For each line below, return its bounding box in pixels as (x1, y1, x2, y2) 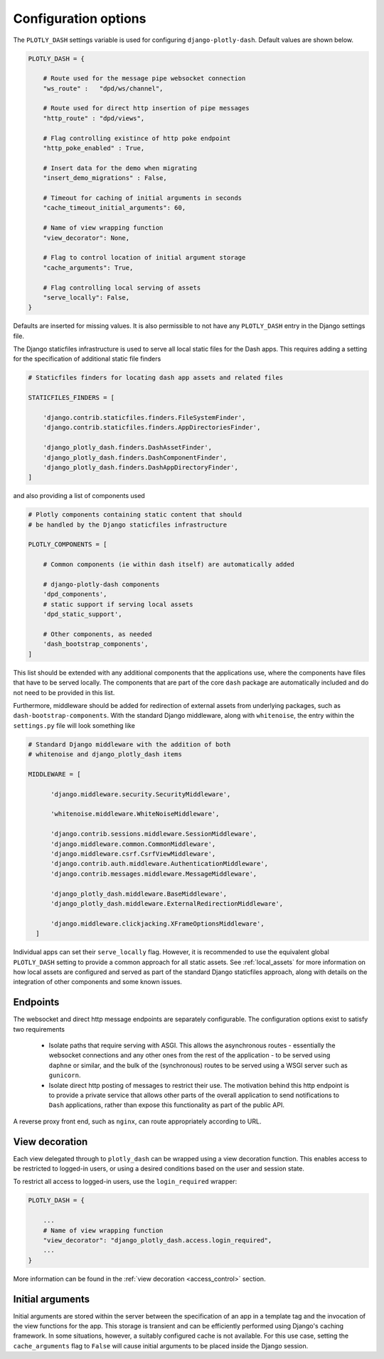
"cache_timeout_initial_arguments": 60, (43, 203, 186, 212)
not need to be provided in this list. (13, 688, 115, 697)
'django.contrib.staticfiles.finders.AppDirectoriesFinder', (43, 423, 261, 432)
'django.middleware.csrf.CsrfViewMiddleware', (50, 850, 216, 857)
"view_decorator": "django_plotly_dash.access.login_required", (43, 1236, 272, 1244)
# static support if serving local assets (43, 600, 193, 608)
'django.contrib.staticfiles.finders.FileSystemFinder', (43, 413, 246, 421)
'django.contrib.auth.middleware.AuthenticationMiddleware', (50, 860, 269, 868)
